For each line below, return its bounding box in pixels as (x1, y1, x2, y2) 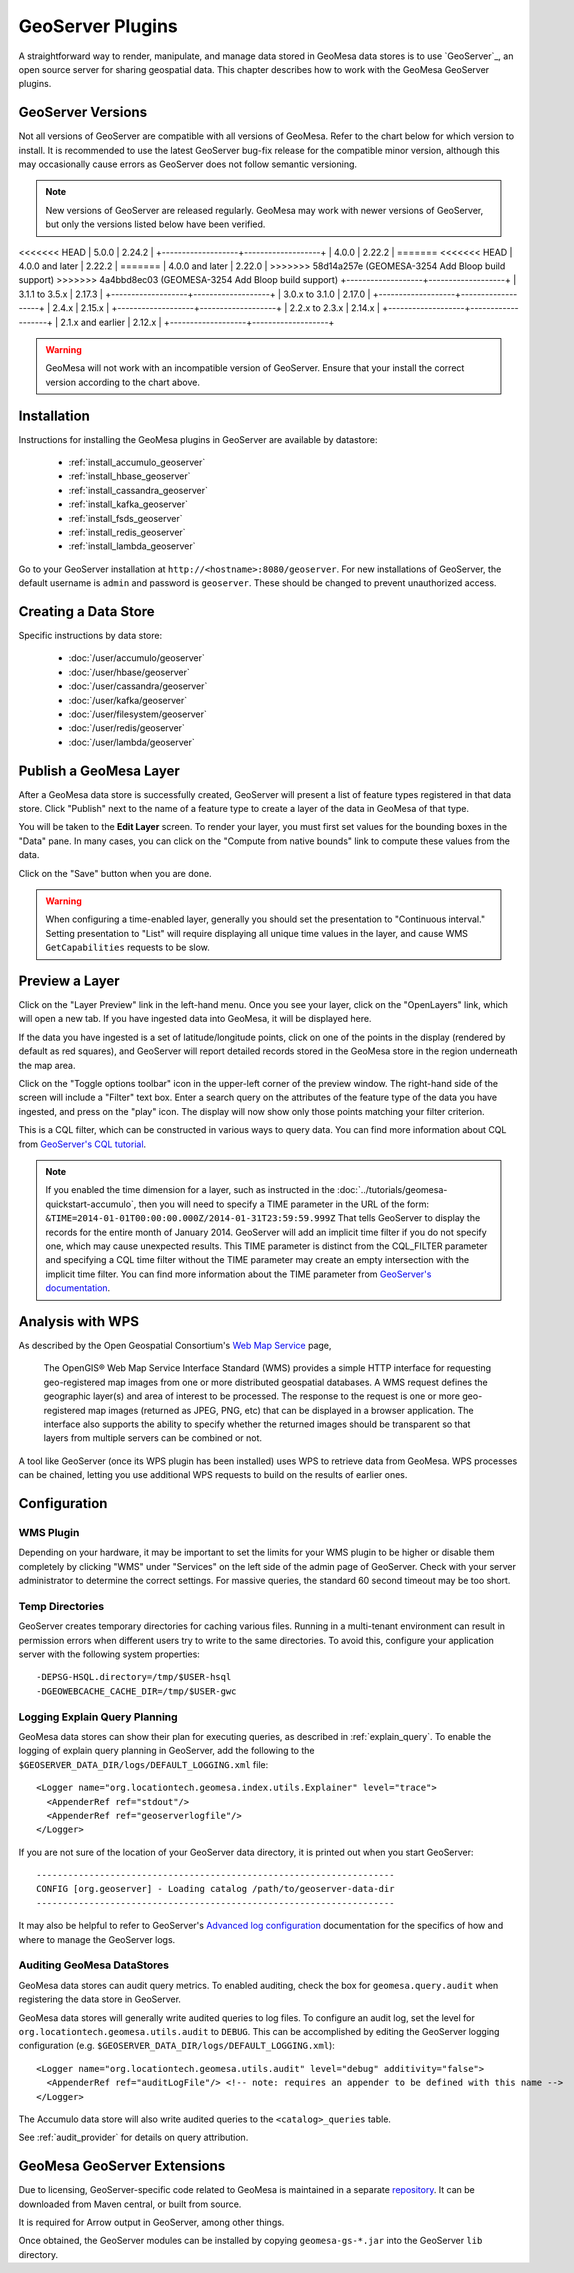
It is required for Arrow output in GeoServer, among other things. (18, 2216, 285, 2228)
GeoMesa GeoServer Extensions (18, 2158, 226, 2175)
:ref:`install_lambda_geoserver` (68, 540, 196, 552)
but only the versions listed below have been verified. (45, 218, 266, 230)
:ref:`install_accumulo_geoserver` (68, 456, 206, 468)
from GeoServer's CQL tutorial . (18, 1138, 147, 1150)
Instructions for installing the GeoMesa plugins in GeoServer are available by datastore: (18, 433, 378, 445)
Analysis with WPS (18, 1313, 140, 1330)
